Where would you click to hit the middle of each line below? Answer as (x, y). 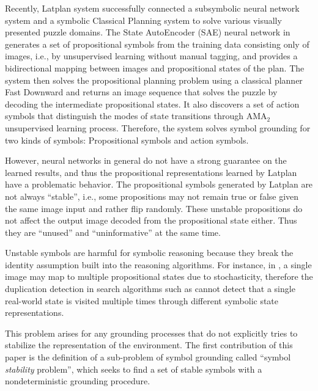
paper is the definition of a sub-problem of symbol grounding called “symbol (148, 357)
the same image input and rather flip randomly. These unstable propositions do (154, 208)
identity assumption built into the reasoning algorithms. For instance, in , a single (158, 264)
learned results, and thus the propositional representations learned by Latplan (151, 172)
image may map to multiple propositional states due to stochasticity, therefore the (159, 276)
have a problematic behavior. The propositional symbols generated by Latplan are (159, 184)
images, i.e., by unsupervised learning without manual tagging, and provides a (151, 56)
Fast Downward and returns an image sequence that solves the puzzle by (141, 92)
